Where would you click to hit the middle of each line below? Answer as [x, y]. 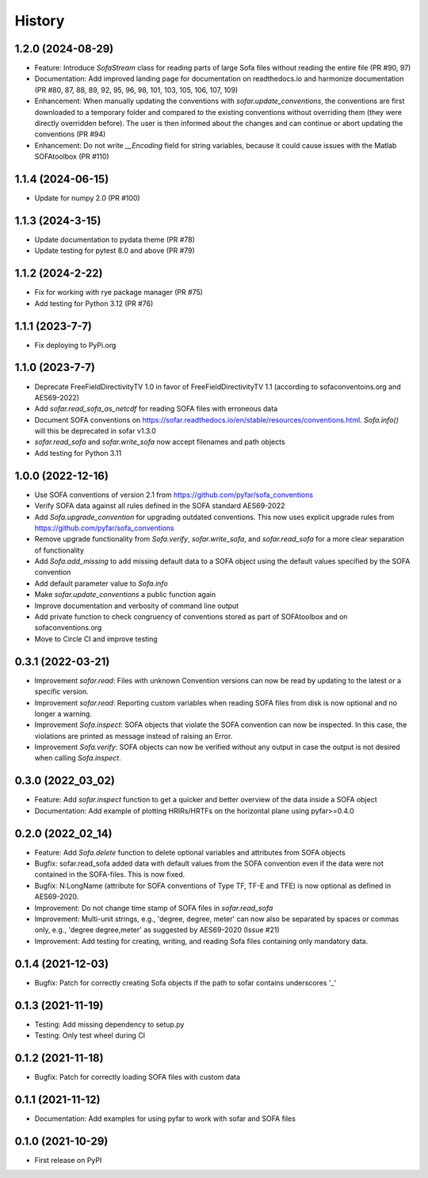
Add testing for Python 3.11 [78, 453]
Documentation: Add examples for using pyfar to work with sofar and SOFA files [165, 1119]
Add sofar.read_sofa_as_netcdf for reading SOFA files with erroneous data [156, 409]
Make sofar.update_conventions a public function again [125, 595]
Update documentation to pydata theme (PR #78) [115, 239]
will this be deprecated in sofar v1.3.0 [95, 431]
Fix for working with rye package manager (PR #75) [119, 293]
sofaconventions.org [68, 628]
